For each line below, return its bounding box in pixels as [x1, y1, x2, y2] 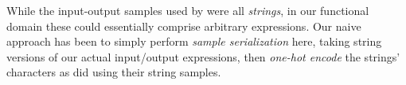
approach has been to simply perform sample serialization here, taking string [6, 33, 382, 50]
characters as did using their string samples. [6, 64, 221, 80]
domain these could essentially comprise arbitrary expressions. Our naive [6, 17, 361, 34]
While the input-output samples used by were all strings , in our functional [6, 2, 369, 18]
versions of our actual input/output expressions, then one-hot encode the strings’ [6, 48, 400, 65]
